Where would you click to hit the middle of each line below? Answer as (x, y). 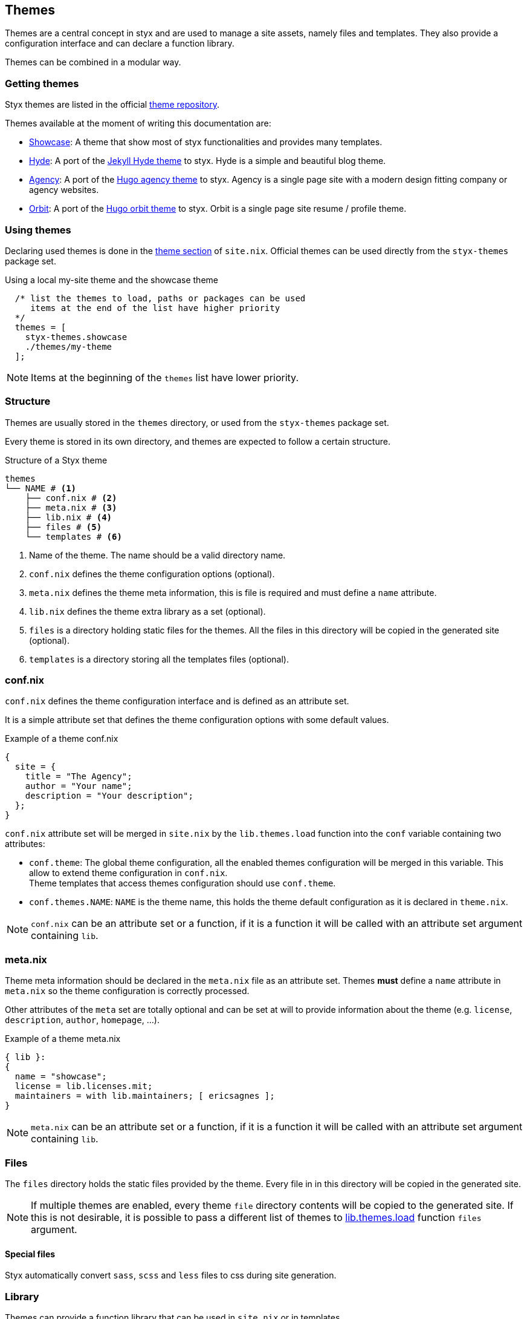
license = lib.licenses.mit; (84, 1086)
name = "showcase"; (61, 1077)
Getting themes (42, 83)
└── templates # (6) (73, 536)
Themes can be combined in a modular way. (93, 62)
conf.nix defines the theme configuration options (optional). (152, 574)
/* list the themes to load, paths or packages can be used (160, 298)
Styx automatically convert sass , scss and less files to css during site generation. (171, 1275)
